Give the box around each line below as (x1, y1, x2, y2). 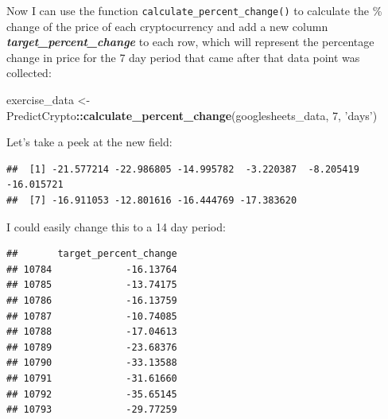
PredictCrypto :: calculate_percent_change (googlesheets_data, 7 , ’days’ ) (6, 107, 378, 123)
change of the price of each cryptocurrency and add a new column (6, 17, 328, 34)
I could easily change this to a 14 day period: (6, 218, 226, 235)
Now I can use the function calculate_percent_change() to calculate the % (6, 2, 382, 18)
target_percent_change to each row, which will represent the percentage (6, 33, 374, 50)
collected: (6, 64, 52, 81)
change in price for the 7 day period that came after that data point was (6, 48, 360, 65)
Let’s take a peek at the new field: (6, 134, 173, 150)
